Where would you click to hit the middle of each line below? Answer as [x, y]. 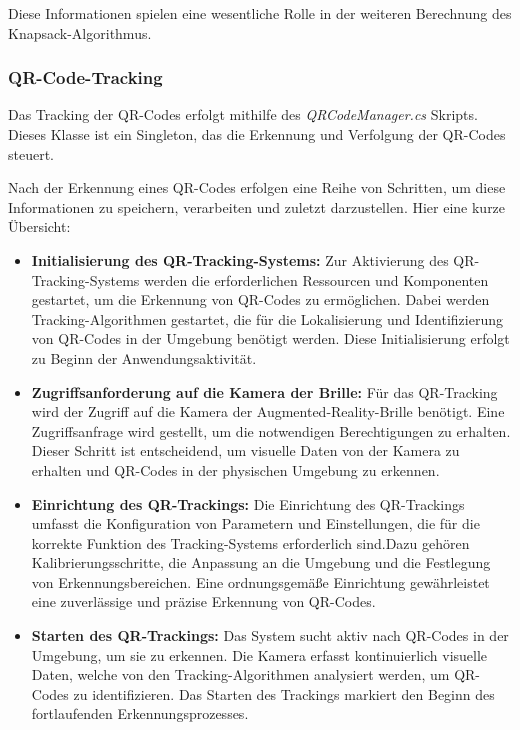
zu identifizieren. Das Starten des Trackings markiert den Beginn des [284, 693]
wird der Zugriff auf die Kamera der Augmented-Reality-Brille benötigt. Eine [268, 411]
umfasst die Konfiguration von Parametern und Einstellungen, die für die [255, 523]
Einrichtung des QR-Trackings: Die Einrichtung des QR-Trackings [248, 503]
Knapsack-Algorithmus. [80, 32]
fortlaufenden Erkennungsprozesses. [140, 713]
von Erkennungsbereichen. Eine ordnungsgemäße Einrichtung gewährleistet [260, 581]
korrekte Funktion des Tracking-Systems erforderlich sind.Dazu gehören [250, 542]
